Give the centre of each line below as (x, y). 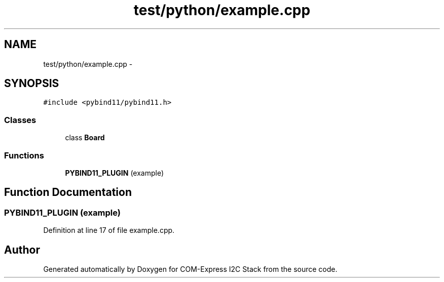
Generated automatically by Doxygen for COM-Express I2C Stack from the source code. (190, 269)
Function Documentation (68, 192)
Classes (20, 120)
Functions (24, 155)
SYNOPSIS (32, 84)
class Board (85, 138)
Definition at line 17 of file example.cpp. (109, 230)
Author (22, 250)
